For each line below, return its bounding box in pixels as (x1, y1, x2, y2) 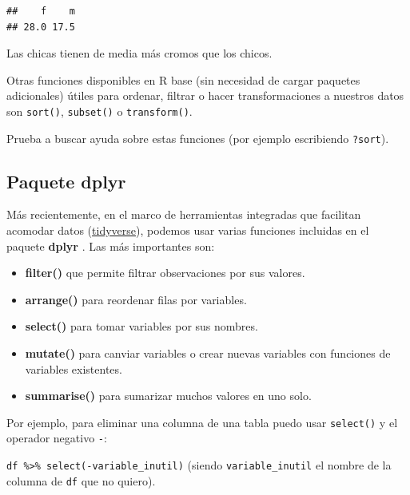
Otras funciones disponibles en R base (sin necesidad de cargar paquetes (6, 71, 360, 88)
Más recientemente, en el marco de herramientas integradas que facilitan (6, 206, 361, 223)
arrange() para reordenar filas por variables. (25, 291, 247, 307)
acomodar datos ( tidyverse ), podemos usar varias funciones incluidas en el (6, 222, 369, 239)
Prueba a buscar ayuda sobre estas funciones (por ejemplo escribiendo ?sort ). (6, 129, 389, 146)
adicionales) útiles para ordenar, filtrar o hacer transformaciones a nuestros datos (6, 87, 404, 104)
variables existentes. (25, 360, 122, 377)
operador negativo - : (6, 430, 107, 446)
